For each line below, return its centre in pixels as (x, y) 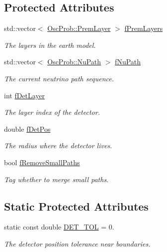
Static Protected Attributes (76, 206)
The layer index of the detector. (52, 112)
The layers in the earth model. (50, 45)
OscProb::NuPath (74, 62)
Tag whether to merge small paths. (56, 179)
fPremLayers (144, 28)
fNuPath (128, 62)
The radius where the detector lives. (58, 145)
